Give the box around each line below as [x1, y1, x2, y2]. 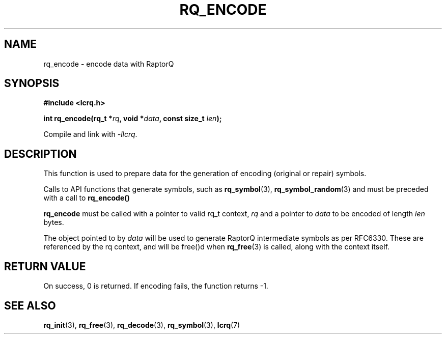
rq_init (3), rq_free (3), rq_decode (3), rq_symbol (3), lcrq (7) [43, 320, 240, 329]
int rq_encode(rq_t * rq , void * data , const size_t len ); [43, 114, 222, 123]
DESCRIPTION [4, 147, 77, 160]
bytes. [43, 218, 64, 227]
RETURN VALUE [4, 260, 86, 273]
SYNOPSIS [4, 77, 60, 90]
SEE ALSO [4, 299, 56, 312]
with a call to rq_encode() [43, 193, 130, 203]
